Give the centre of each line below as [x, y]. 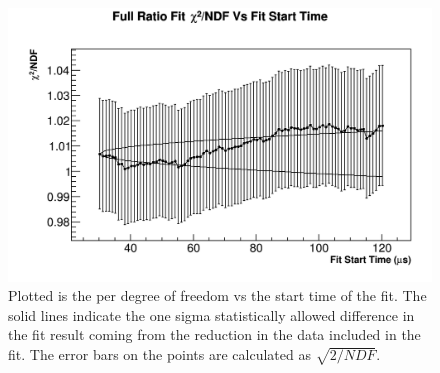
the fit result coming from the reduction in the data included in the [214, 334]
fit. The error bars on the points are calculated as [159, 354]
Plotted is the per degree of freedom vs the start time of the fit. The [217, 295]
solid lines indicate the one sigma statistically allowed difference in [211, 314]
